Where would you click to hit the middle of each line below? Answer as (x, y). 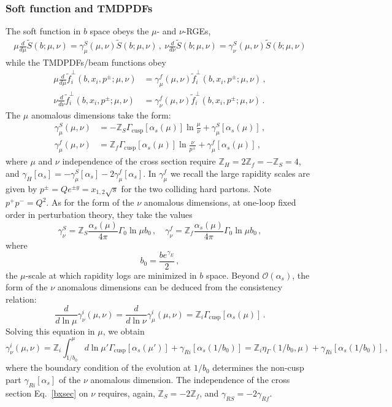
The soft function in (43, 31)
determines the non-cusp (258, 367)
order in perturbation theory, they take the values (99, 214)
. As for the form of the (90, 202)
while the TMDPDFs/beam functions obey (86, 62)
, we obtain (124, 331)
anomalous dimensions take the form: (101, 114)
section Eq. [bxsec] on (47, 393)
